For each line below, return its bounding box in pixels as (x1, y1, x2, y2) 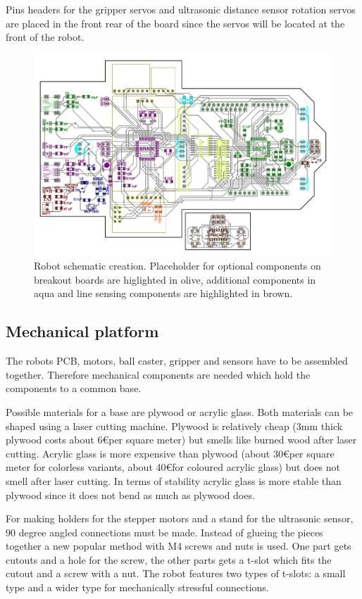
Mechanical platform (6, 320, 159, 342)
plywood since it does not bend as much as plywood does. (6, 487, 255, 502)
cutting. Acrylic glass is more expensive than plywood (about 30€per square (6, 446, 335, 460)
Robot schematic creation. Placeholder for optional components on (34, 258, 321, 273)
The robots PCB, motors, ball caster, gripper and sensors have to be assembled (6, 353, 348, 368)
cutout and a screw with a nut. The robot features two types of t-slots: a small (6, 566, 346, 581)
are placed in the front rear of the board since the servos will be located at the (6, 15, 345, 30)
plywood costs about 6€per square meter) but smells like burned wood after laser (6, 432, 357, 447)
